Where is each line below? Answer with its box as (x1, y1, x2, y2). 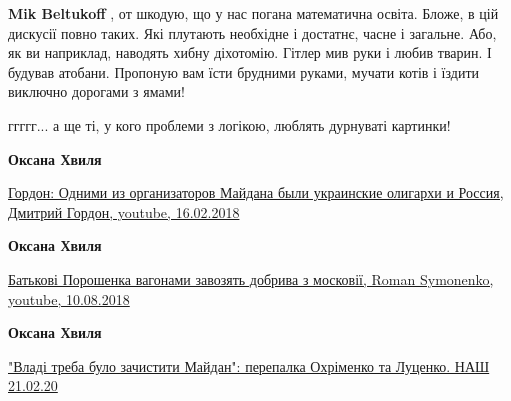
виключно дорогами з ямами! (8, 81, 185, 102)
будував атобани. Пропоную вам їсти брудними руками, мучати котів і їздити (8, 61, 480, 82)
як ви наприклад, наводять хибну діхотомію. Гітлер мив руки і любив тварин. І (8, 42, 492, 63)
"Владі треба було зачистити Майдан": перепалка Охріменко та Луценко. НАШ (8, 355, 490, 376)
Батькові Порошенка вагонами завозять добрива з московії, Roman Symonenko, (8, 268, 494, 289)
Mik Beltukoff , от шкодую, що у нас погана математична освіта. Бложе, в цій (8, 3, 499, 23)
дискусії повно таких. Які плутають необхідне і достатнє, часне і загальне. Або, (8, 22, 497, 43)
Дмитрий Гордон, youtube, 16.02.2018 (8, 201, 240, 222)
